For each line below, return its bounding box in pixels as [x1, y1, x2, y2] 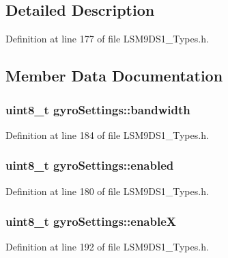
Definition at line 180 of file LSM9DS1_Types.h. [5, 183, 209, 198]
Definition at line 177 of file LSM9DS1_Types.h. [5, 31, 209, 46]
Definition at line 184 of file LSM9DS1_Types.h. [5, 127, 209, 142]
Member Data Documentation [5, 65, 223, 86]
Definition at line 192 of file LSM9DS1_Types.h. [5, 240, 209, 254]
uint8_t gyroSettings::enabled [5, 157, 174, 174]
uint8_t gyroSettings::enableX [5, 213, 176, 230]
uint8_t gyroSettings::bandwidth [5, 101, 190, 118]
